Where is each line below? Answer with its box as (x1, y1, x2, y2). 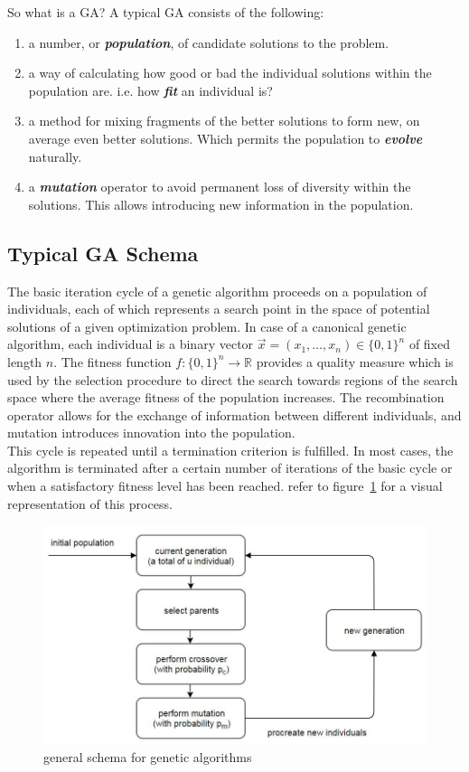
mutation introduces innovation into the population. (7, 423, 295, 442)
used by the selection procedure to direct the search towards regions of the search (7, 370, 458, 389)
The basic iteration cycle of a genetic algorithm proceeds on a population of (7, 281, 427, 300)
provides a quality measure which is (256, 352, 454, 371)
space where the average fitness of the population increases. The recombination (7, 388, 445, 407)
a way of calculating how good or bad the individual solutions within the (28, 63, 432, 82)
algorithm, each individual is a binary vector (7, 334, 254, 353)
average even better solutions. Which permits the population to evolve (28, 128, 423, 147)
